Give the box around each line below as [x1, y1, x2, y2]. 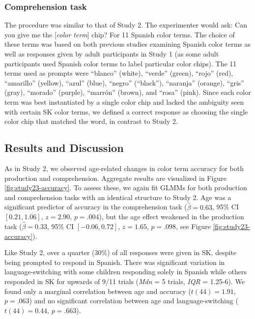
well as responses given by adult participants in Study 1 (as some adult [4, 49, 219, 58]
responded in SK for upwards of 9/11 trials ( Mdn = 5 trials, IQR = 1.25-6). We [4, 276, 245, 286]
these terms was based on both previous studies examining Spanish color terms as [4, 39, 251, 49]
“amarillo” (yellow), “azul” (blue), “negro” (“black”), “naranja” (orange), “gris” [4, 77, 244, 87]
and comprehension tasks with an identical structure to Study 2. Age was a [4, 192, 231, 202]
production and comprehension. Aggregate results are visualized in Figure [4, 173, 227, 183]
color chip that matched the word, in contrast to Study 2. [4, 116, 178, 126]
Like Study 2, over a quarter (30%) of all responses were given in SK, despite [4, 247, 237, 258]
